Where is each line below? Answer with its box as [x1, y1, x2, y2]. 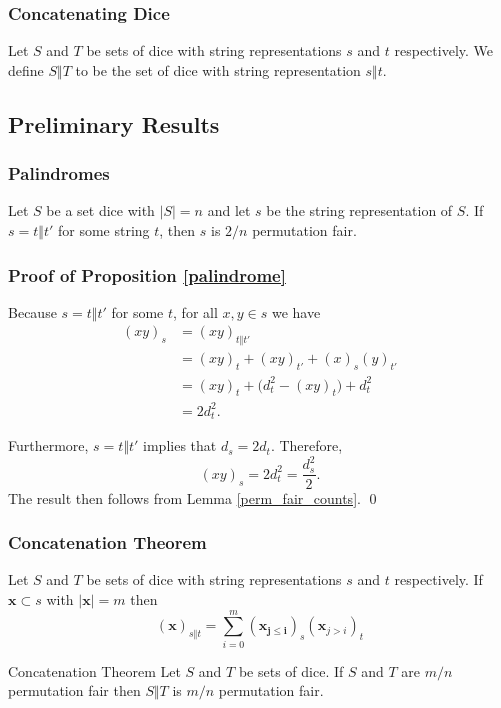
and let [207, 200, 251, 221]
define [8, 59, 44, 80]
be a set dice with [46, 200, 155, 221]
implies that [143, 435, 217, 456]
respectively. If [394, 569, 483, 590]
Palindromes [8, 161, 110, 186]
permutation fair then [8, 680, 141, 701]
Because [8, 301, 57, 322]
